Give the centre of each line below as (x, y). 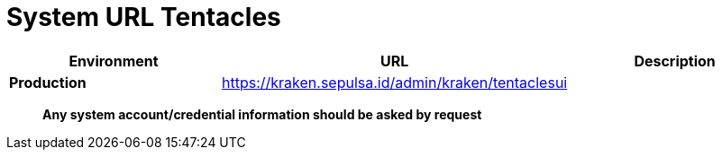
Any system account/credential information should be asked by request (262, 114)
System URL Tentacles (144, 17)
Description (675, 61)
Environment (114, 61)
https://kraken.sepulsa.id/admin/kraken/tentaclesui (394, 82)
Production (48, 82)
